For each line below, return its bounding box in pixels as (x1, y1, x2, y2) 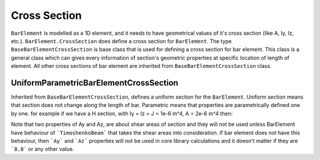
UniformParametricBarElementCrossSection (11, 77, 179, 88)
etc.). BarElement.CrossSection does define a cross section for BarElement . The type (11, 37, 232, 44)
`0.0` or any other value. (11, 145, 74, 153)
